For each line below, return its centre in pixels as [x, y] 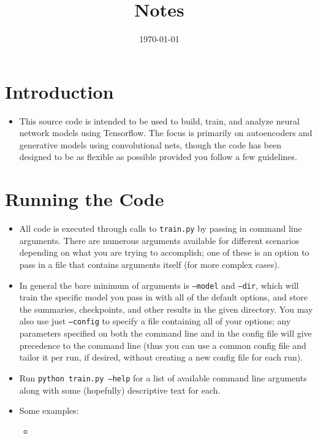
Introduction [59, 91]
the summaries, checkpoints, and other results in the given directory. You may [166, 309]
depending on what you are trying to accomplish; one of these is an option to [164, 252]
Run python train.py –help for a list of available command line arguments [163, 377]
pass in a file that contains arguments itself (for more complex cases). [150, 264]
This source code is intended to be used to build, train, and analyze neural [159, 120]
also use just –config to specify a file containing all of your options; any [155, 321]
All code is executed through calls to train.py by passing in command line [161, 228]
